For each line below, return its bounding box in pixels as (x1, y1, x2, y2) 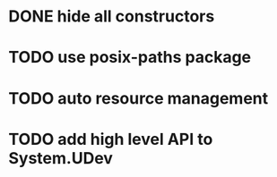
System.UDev (8, 147, 114, 168)
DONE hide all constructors (8, 6, 215, 27)
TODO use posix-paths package (8, 47, 252, 68)
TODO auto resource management (8, 88, 269, 108)
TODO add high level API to (8, 129, 213, 149)
